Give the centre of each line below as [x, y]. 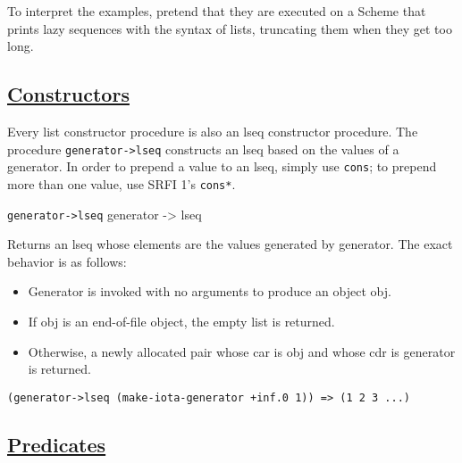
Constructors [68, 94]
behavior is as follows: [67, 261]
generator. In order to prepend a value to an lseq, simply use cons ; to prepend [222, 166]
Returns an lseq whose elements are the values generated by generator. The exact [230, 244]
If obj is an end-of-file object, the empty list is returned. [181, 321]
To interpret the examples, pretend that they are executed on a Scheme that [217, 11]
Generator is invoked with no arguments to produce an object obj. [210, 291]
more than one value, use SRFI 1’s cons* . [122, 183]
